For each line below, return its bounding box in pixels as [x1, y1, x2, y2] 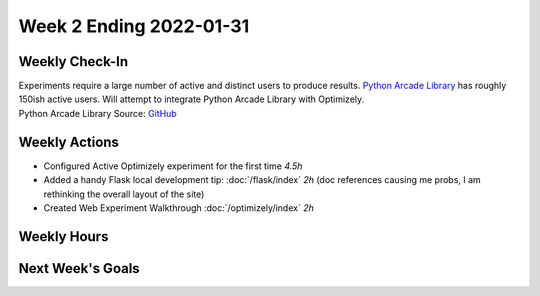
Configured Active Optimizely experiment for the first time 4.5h [43, 160, 303, 172]
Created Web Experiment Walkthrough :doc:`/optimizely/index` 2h [43, 201, 314, 214]
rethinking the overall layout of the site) [43, 188, 205, 200]
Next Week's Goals [18, 260, 140, 277]
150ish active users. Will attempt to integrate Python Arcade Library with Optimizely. [18, 93, 365, 105]
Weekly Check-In [18, 53, 129, 70]
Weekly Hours [18, 228, 109, 245]
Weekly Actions [18, 133, 120, 150]
